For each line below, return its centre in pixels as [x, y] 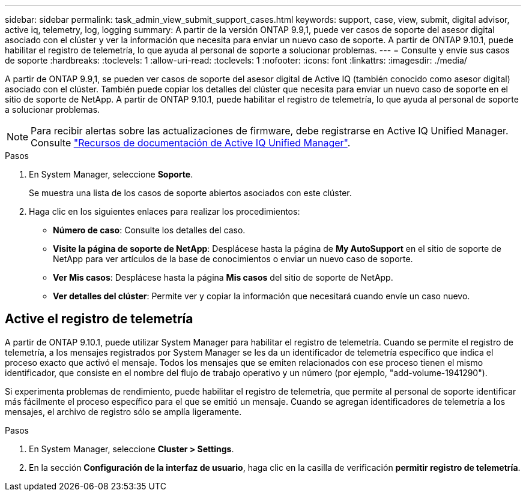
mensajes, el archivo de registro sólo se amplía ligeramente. [123, 411]
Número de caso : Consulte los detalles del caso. [149, 230]
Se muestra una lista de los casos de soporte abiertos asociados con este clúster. [190, 193]
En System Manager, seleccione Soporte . [111, 174]
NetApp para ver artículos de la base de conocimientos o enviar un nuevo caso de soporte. [233, 259]
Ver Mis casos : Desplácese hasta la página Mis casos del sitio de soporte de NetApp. [223, 277]
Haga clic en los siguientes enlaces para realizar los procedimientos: [165, 211]
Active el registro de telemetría [99, 319]
